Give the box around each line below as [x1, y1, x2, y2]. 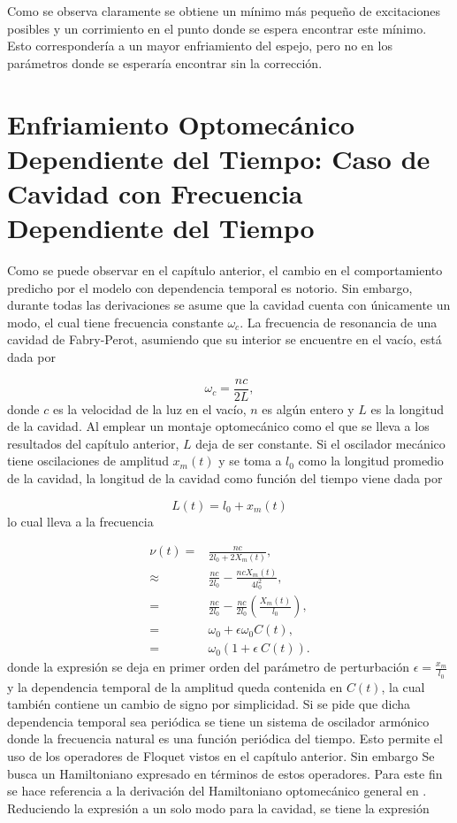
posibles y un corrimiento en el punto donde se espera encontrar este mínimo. [7, 19, 427, 37]
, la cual [381, 677, 425, 696]
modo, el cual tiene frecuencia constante [7, 312, 224, 331]
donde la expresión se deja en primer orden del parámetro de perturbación [7, 658, 410, 676]
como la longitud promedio [298, 451, 444, 470]
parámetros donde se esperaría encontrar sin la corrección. [7, 53, 323, 72]
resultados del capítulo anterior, [7, 434, 179, 452]
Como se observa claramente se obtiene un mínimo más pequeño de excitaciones [7, 2, 440, 19]
